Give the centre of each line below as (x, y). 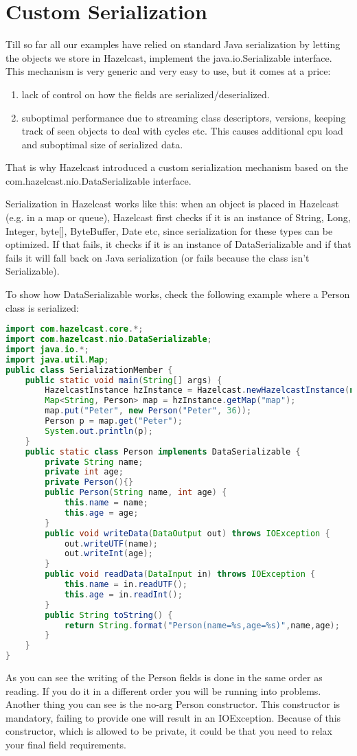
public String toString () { (109, 615)
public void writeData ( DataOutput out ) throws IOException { (187, 533)
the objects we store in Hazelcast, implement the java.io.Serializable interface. (169, 57)
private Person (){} (89, 482)
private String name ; (94, 462)
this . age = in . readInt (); (123, 594)
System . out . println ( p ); (99, 431)
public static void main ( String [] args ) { (124, 380)
